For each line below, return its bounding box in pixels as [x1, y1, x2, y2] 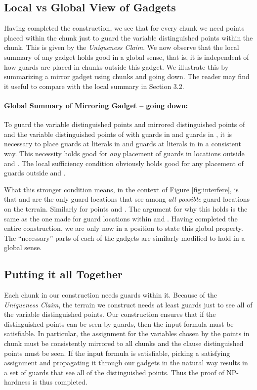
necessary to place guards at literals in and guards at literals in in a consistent [4, 138, 241, 149]
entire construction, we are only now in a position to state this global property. [4, 223, 243, 233]
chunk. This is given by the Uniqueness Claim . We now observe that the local [4, 42, 239, 52]
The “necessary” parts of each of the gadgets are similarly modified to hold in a [4, 232, 245, 243]
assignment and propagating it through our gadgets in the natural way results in [4, 357, 248, 368]
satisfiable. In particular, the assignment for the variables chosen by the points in [4, 328, 250, 339]
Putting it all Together [4, 266, 123, 282]
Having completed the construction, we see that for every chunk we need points [4, 23, 245, 33]
